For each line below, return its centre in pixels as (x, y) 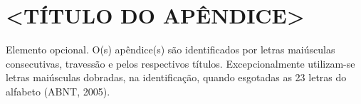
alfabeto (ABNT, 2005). (58, 91)
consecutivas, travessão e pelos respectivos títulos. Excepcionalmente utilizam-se (180, 63)
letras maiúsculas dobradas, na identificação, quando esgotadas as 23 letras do (176, 77)
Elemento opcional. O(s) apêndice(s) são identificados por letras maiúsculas (171, 50)
